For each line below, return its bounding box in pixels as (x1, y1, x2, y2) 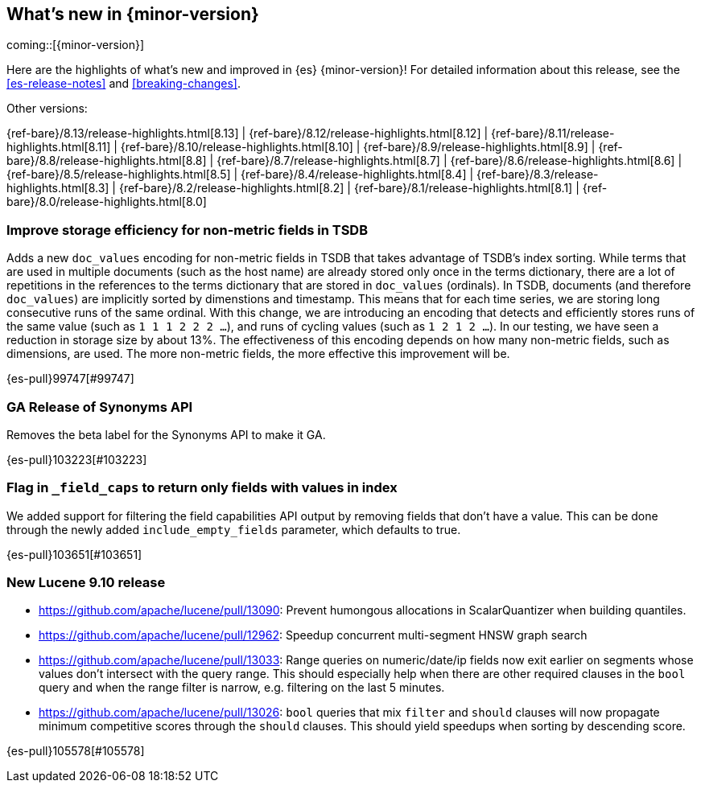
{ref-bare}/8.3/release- (476, 167, 599, 182)
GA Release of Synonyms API (6, 398, 193, 415)
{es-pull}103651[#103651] (6, 547, 142, 561)
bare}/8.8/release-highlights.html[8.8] (6, 154, 207, 168)
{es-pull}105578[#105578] (6, 744, 145, 758)
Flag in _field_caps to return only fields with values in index (6, 479, 398, 496)
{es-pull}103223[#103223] (6, 452, 147, 466)
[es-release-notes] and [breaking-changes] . (6, 76, 241, 91)
